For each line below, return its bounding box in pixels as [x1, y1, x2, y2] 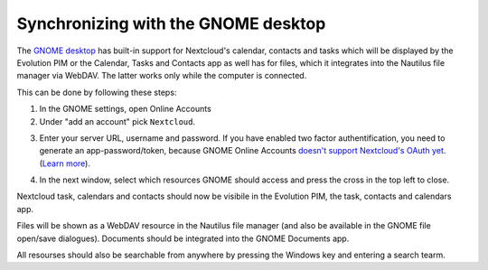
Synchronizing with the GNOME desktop [16, 14, 326, 33]
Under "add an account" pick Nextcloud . [39, 116, 196, 126]
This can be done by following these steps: [16, 87, 177, 98]
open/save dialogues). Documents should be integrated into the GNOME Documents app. [16, 233, 350, 244]
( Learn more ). [39, 158, 90, 169]
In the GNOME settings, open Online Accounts [39, 104, 211, 115]
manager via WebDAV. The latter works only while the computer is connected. [16, 70, 307, 81]
